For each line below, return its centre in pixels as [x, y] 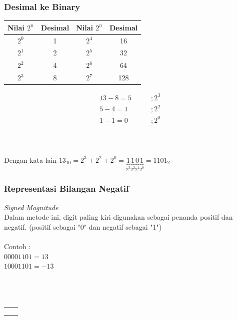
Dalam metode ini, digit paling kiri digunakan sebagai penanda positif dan [118, 217]
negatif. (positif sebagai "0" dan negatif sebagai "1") [83, 226]
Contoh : [17, 246]
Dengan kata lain [30, 160]
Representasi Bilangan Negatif [66, 188]
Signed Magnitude [31, 207]
